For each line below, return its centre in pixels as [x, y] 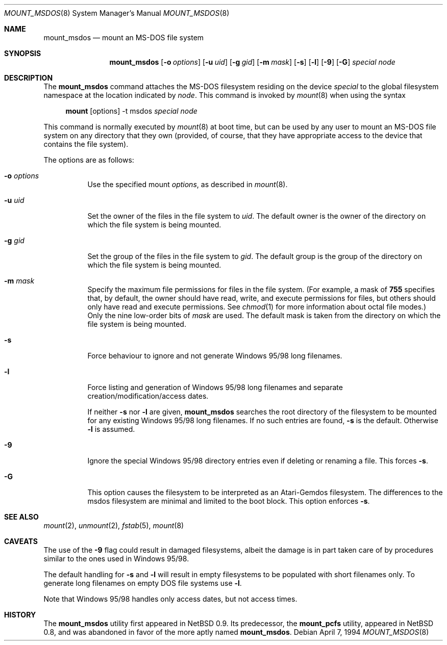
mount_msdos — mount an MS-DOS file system [124, 37]
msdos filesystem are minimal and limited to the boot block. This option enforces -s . [229, 501]
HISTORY [20, 615]
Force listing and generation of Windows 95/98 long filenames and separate [215, 387]
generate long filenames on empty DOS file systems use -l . [143, 583]
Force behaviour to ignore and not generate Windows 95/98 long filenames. [215, 356]
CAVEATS [21, 541]
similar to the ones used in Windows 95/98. [116, 559]
